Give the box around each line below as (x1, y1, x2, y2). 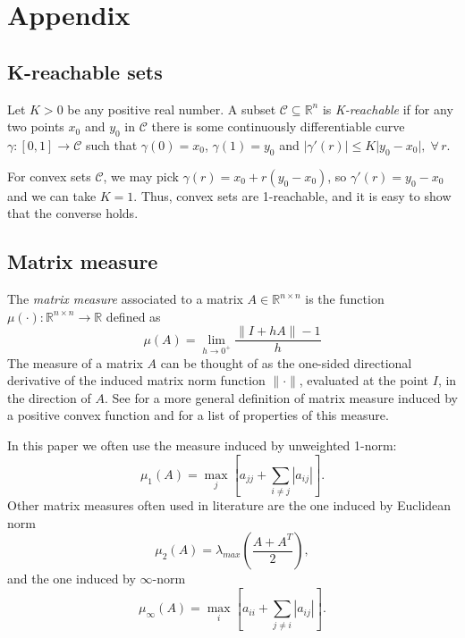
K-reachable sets (7, 57, 163, 85)
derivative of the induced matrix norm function (7, 371, 266, 390)
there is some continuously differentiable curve (151, 117, 405, 136)
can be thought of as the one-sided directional (160, 353, 412, 372)
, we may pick (103, 166, 179, 185)
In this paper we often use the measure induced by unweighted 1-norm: (7, 435, 397, 454)
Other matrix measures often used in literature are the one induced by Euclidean (7, 496, 452, 515)
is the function (305, 290, 385, 308)
